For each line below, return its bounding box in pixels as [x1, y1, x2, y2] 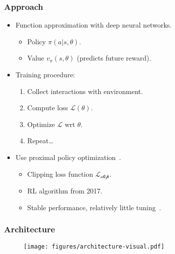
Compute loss [27, 102, 68, 113]
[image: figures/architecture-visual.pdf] [24, 243, 165, 251]
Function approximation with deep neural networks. [15, 20, 172, 30]
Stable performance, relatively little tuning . [27, 202, 161, 212]
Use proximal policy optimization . [15, 152, 121, 162]
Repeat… [27, 135, 54, 146]
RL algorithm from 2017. [27, 186, 103, 196]
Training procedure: [15, 69, 75, 79]
